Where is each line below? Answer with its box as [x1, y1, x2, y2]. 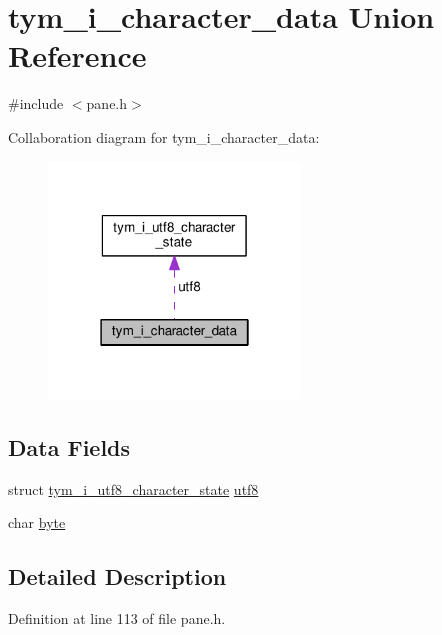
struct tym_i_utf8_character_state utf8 [8, 478, 259, 499]
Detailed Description [8, 561, 227, 592]
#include [8, 93, 64, 114]
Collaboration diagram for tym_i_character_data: [8, 126, 320, 147]
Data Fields [8, 431, 131, 462]
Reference [8, 35, 147, 76]
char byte [8, 512, 66, 533]
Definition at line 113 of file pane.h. [8, 608, 226, 629]
